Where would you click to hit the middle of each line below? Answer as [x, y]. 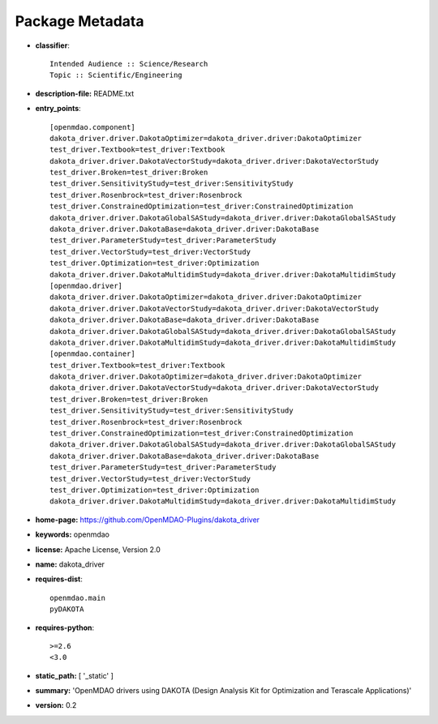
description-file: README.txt [84, 93]
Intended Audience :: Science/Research [129, 64]
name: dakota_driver [70, 564]
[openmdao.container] [92, 354]
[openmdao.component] [92, 127]
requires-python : [65, 628]
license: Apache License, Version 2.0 [98, 549]
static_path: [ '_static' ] [74, 675]
